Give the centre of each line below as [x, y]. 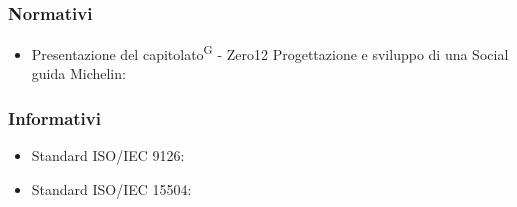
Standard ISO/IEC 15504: [111, 188]
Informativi [54, 117]
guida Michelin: [78, 73]
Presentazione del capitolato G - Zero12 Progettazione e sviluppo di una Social [270, 52]
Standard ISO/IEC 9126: [108, 155]
